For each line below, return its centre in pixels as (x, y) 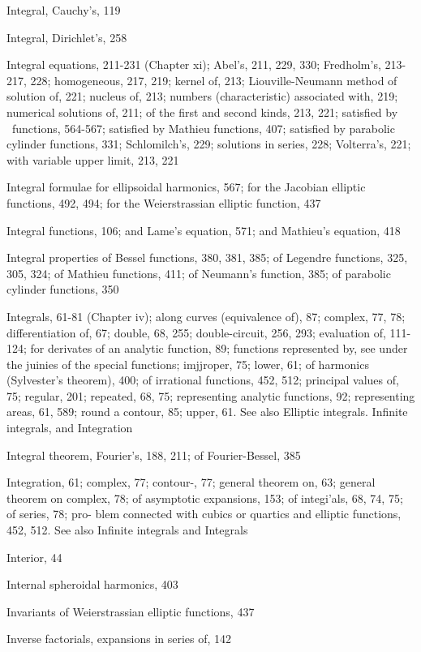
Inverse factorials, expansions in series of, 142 (119, 639)
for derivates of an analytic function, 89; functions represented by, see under (219, 348)
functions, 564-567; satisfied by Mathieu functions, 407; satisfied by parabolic (203, 128)
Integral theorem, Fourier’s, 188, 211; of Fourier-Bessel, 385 (154, 455)
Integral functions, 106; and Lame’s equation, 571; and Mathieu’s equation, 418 (204, 230)
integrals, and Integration (70, 428)
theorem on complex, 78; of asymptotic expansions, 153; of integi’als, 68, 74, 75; (205, 498)
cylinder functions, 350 (63, 289)
